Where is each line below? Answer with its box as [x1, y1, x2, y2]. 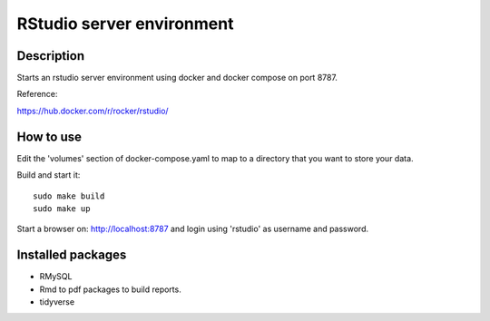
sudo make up [33, 203, 91, 213]
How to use [16, 129, 82, 144]
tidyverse [39, 297, 75, 307]
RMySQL [39, 271, 73, 282]
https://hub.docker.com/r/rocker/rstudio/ [16, 105, 169, 116]
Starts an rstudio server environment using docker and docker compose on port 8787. [16, 73, 338, 83]
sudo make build [33, 190, 105, 201]
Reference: [16, 89, 58, 100]
